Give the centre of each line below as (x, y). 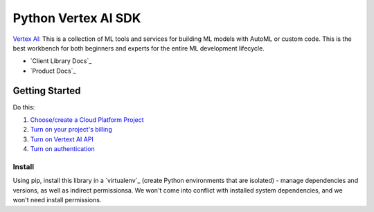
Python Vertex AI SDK (77, 18)
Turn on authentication (62, 149)
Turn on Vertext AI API (62, 139)
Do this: (24, 107)
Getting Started (47, 90)
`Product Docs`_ (53, 71)
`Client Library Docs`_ (61, 61)
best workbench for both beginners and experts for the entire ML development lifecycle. (139, 48)
